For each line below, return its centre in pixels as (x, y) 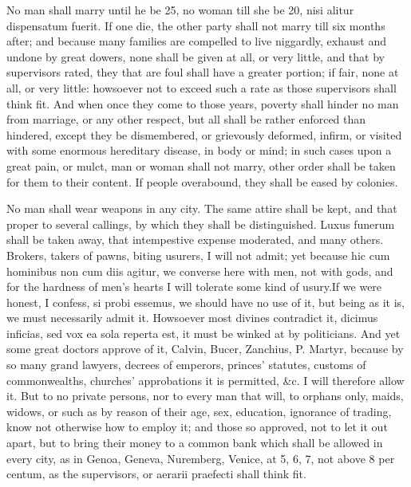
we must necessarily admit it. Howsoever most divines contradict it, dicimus (192, 318)
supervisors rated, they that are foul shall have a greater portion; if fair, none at (203, 72)
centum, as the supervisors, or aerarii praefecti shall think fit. (156, 474)
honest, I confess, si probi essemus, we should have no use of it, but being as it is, (205, 302)
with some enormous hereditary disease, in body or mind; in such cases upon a (199, 150)
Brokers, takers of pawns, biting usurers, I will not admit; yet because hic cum (198, 255)
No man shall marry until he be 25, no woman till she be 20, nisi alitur (180, 10)
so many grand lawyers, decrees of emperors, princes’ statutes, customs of (186, 365)
